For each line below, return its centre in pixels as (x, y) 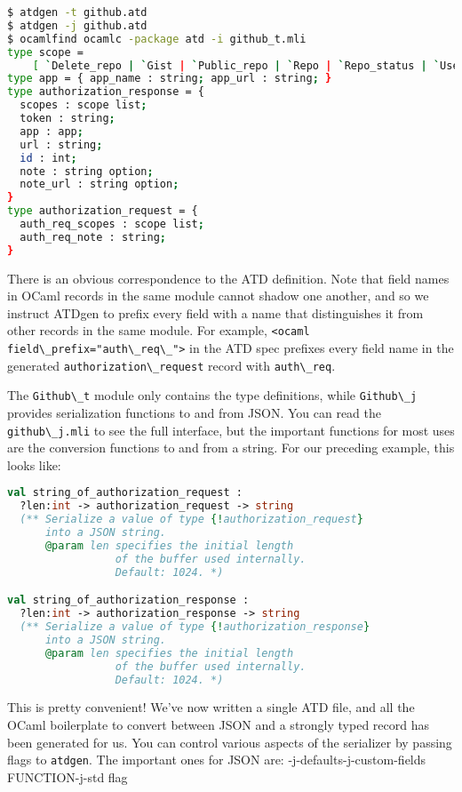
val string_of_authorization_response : (128, 600)
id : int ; (48, 158)
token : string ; (68, 118)
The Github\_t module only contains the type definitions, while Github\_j (212, 395)
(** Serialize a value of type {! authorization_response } (195, 627)
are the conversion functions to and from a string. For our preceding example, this (231, 448)
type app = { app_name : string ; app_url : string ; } (170, 79)
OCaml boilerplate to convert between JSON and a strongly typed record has (218, 724)
